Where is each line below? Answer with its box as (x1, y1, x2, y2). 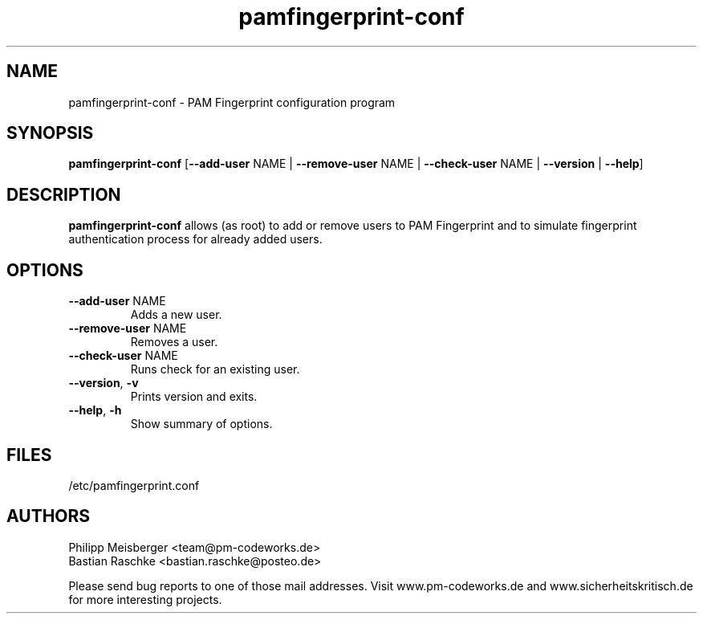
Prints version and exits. (130, 390, 258, 404)
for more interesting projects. (68, 592, 222, 606)
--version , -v (68, 376, 139, 390)
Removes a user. (130, 335, 218, 349)
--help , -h (68, 403, 122, 418)
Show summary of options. (130, 417, 273, 431)
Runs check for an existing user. (130, 362, 300, 377)
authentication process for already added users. (68, 232, 323, 247)
